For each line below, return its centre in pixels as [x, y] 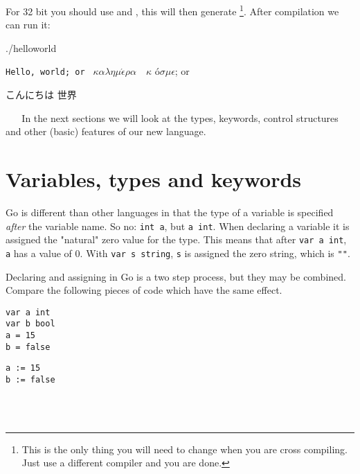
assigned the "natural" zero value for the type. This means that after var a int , [176, 239]
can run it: [28, 25]
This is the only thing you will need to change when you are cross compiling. [184, 449]
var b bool [30, 324]
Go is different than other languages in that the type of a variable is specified [170, 212]
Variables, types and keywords [154, 179]
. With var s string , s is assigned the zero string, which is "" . [215, 253]
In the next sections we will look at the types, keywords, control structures [180, 117]
